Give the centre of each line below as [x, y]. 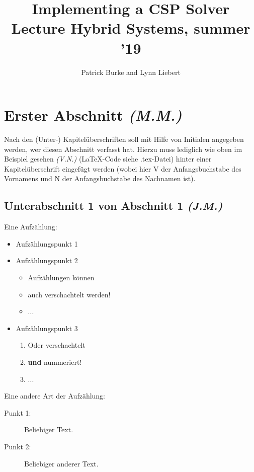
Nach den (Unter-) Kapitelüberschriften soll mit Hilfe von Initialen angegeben [124, 139]
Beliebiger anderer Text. [61, 463]
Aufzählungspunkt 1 [47, 243]
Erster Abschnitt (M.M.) [93, 115]
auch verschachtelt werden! [69, 294]
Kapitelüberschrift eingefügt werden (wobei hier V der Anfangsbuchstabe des [123, 168]
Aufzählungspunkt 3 [47, 328]
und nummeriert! [55, 362]
